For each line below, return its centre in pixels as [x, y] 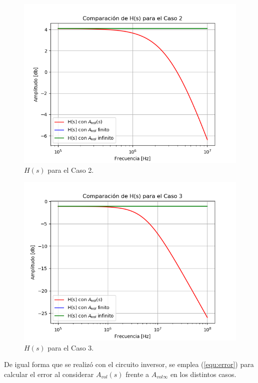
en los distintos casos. [203, 374]
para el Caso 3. [71, 347]
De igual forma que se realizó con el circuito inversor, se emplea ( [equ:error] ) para [129, 364]
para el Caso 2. [71, 170]
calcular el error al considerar [49, 374]
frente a [137, 374]
